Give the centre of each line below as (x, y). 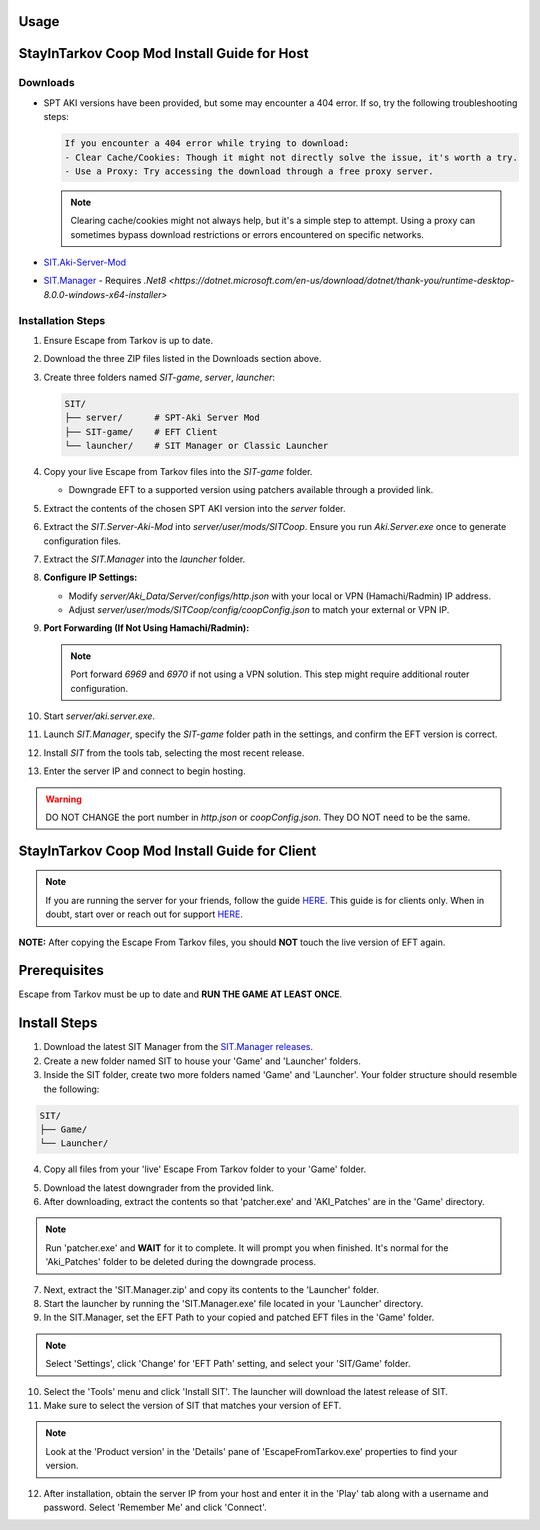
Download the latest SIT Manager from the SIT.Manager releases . (178, 1047)
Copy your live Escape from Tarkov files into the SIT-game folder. (178, 471)
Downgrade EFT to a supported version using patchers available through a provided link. (251, 490)
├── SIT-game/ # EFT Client (141, 431)
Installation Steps (62, 320)
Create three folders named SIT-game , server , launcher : (159, 377)
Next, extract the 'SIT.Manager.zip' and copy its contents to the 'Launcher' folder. (211, 1289)
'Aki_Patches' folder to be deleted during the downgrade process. (181, 1262)
